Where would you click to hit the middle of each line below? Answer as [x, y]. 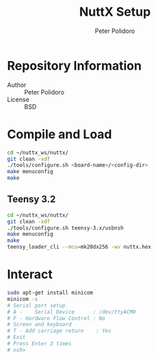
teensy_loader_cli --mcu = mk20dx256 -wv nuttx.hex [79, 247]
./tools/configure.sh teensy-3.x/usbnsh [66, 228]
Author [17, 85]
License [18, 99]
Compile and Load [60, 134]
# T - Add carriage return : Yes [59, 331]
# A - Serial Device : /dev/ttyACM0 [71, 312]
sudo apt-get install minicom [50, 293]
